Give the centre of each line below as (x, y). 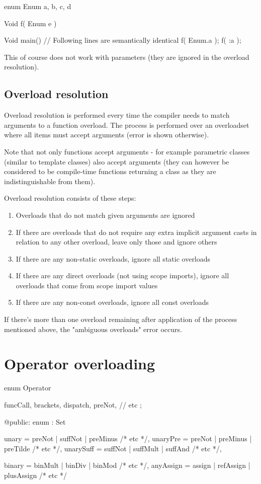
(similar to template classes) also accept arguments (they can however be (117, 161)
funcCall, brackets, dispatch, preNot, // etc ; (73, 404)
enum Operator (28, 388)
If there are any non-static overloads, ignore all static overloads (113, 258)
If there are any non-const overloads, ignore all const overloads (112, 302)
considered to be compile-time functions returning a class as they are (110, 171)
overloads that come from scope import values (87, 285)
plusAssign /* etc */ (36, 475)
